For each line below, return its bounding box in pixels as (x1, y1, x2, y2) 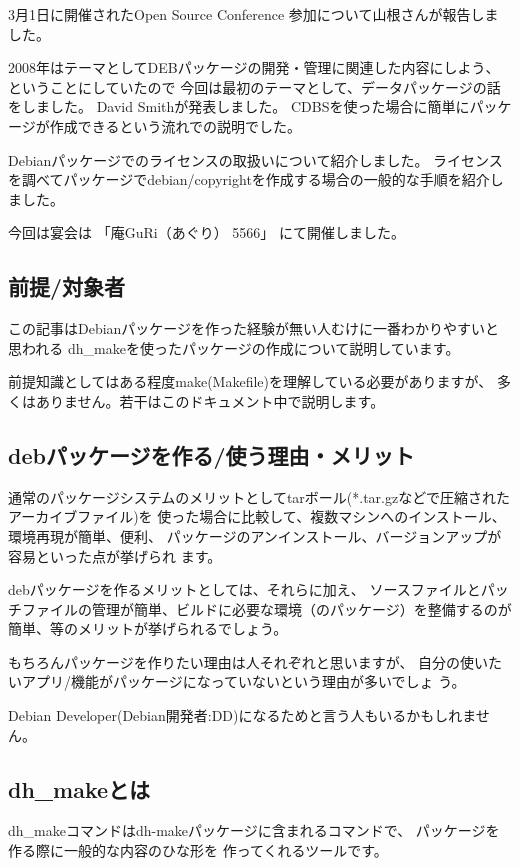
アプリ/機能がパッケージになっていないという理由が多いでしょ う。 (21, 671, 466, 692)
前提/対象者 (8, 271, 126, 302)
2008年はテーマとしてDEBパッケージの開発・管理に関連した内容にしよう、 (8, 57, 500, 78)
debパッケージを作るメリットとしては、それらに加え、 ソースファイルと (8, 579, 481, 600)
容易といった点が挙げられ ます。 (8, 545, 222, 566)
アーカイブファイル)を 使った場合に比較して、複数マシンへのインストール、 (8, 506, 506, 527)
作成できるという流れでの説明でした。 (49, 115, 302, 136)
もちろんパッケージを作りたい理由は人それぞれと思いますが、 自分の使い (8, 651, 489, 672)
